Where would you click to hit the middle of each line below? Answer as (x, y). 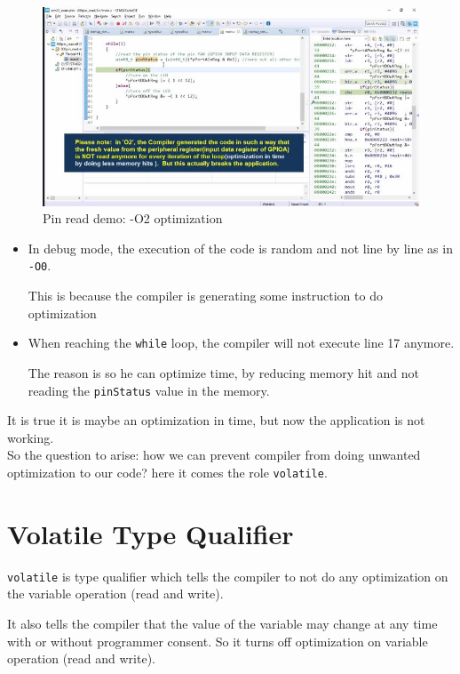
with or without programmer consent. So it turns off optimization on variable (218, 641)
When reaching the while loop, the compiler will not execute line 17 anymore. (241, 343)
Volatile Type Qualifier (151, 533)
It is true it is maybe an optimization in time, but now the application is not (216, 420)
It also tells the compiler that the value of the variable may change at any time (222, 623)
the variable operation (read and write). (115, 594)
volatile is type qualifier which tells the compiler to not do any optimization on (228, 576)
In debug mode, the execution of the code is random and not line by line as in (240, 248)
